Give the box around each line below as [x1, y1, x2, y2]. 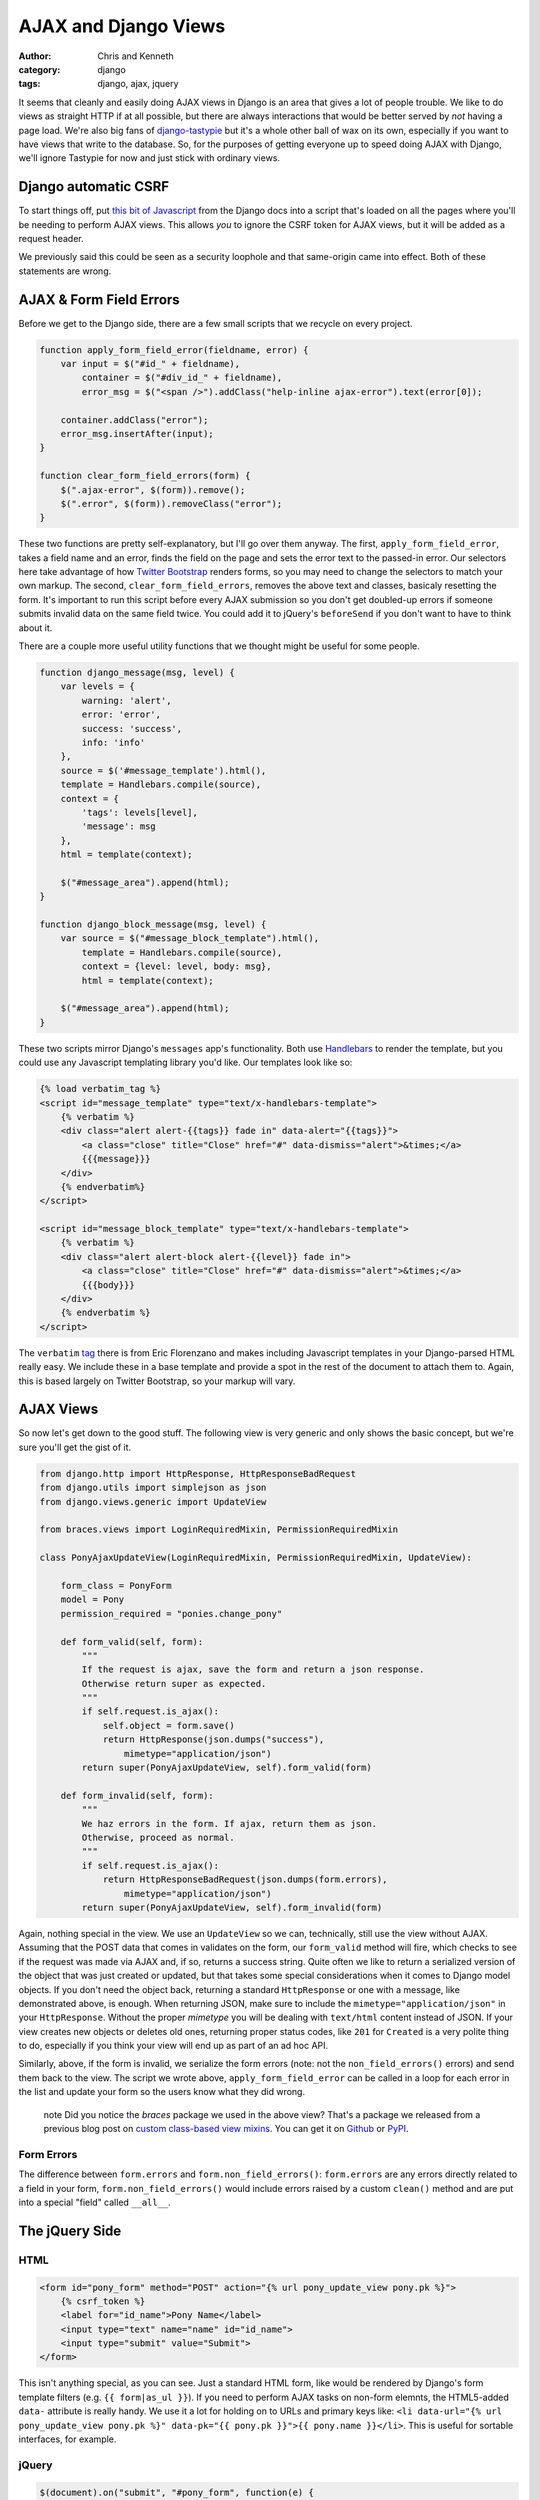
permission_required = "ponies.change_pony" [60, 1608, 283, 1619]
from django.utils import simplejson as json [39, 1482, 267, 1494]
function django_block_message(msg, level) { [39, 919, 267, 930]
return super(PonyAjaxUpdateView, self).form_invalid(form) [81, 1901, 383, 1913]
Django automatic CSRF [18, 178, 170, 195]
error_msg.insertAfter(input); [60, 428, 214, 439]
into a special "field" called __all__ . [18, 2196, 172, 2208]
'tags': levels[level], [81, 806, 199, 818]
